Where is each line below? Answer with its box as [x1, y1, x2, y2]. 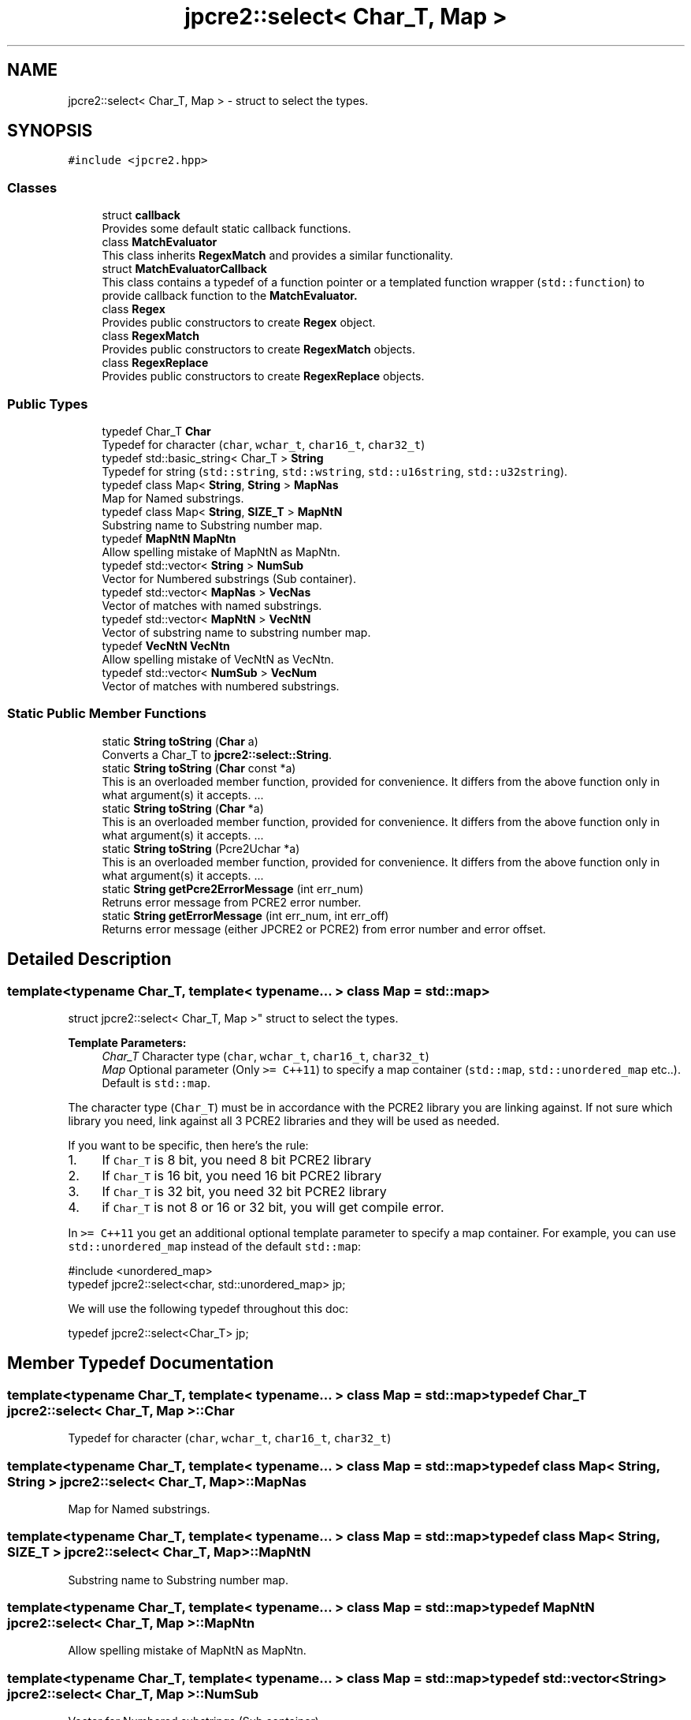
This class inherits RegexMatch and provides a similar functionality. [102, 249, 454, 263]
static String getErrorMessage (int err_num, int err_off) [102, 908, 389, 922]
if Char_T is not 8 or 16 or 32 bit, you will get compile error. [102, 1198, 444, 1215]
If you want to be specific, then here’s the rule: [68, 1138, 309, 1152]
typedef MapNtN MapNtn [102, 531, 236, 545]
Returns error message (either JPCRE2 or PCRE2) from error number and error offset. [102, 922, 546, 936]
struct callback [102, 208, 180, 222]
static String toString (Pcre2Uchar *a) [102, 841, 300, 855]
